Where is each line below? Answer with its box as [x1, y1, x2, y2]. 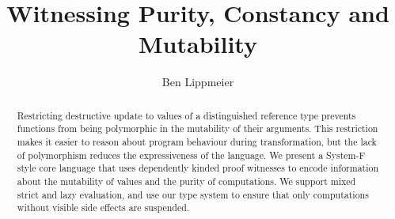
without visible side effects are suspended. [17, 201, 190, 214]
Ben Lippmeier [161, 74, 234, 90]
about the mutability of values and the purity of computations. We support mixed [17, 174, 356, 187]
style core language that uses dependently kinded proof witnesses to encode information [17, 161, 379, 175]
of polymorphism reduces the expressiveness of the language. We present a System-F [17, 148, 366, 161]
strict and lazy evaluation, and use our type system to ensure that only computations [17, 187, 369, 201]
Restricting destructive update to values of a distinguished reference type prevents [17, 108, 356, 122]
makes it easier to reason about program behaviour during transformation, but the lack [17, 135, 377, 149]
